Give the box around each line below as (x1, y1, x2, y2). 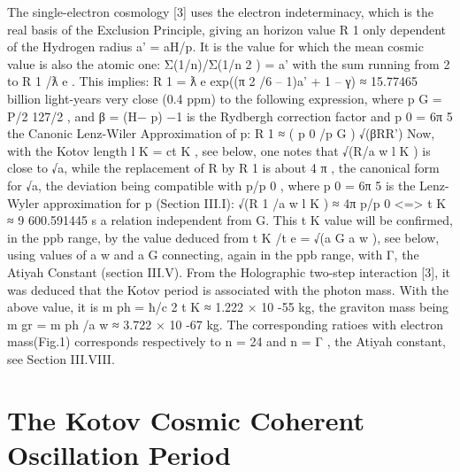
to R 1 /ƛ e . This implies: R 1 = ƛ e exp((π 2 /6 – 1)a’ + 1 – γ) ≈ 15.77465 (7, 72, 418, 90)
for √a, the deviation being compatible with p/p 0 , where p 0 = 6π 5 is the (7, 175, 416, 194)
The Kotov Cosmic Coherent (7, 401, 365, 437)
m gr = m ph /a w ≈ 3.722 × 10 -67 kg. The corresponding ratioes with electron (7, 314, 443, 333)
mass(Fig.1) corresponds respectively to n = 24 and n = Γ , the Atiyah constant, (7, 332, 447, 351)
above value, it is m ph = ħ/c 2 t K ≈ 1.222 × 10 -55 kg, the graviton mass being (7, 298, 449, 316)
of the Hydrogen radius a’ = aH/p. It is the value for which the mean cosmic (7, 37, 424, 56)
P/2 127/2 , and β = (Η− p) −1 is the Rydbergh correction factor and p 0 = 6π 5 (7, 106, 453, 125)
